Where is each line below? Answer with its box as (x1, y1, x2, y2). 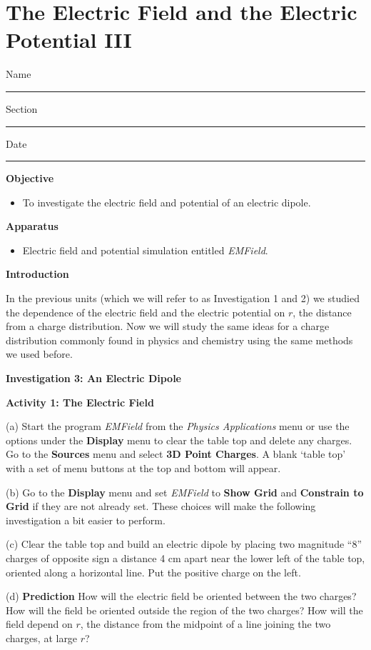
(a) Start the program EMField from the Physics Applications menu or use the (6, 419, 350, 434)
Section (6, 101, 38, 116)
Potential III (6, 25, 132, 54)
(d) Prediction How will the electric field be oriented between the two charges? (6, 589, 357, 604)
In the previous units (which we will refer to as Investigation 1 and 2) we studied (6, 291, 360, 306)
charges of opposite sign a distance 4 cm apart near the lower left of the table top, (6, 550, 365, 565)
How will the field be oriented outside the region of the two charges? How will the (6, 602, 363, 617)
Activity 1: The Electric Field (6, 394, 154, 409)
